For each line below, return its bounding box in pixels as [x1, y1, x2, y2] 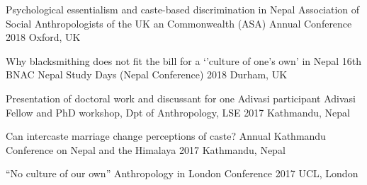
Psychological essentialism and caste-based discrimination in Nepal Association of [6, 2, 360, 16]
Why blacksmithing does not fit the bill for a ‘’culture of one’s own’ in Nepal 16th [6, 53, 362, 68]
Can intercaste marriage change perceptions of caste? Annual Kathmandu [6, 129, 326, 143]
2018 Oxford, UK [6, 30, 81, 44]
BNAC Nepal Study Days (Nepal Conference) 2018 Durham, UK [6, 67, 288, 82]
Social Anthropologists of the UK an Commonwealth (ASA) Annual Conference [6, 16, 352, 30]
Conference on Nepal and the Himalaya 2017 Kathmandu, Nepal [6, 142, 286, 157]
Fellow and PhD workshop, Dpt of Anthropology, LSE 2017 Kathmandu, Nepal [6, 105, 350, 119]
